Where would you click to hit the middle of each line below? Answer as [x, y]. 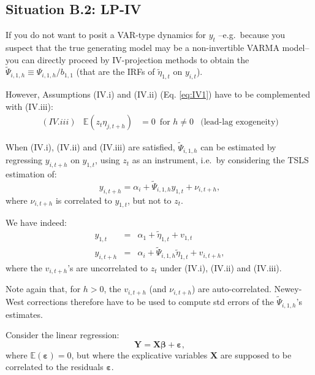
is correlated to [84, 200]
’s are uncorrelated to [108, 267]
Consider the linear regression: [63, 335]
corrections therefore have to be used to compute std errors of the [150, 302]
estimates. [24, 314]
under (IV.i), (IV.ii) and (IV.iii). [221, 267]
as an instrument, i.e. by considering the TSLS [220, 160]
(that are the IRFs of [116, 72]
